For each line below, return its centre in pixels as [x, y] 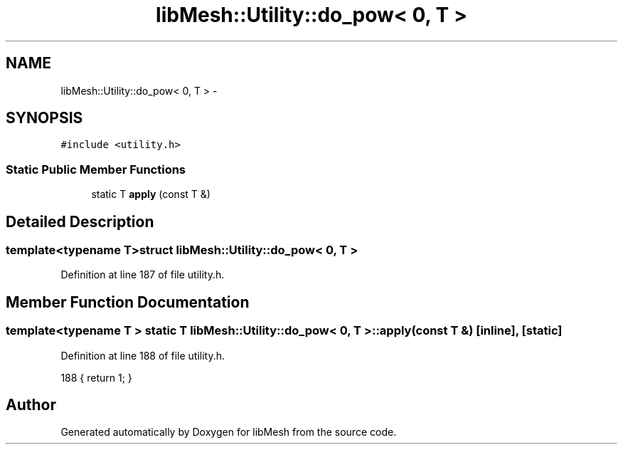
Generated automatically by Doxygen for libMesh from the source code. [229, 432]
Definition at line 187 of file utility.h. [143, 275]
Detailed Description [80, 221]
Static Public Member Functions [96, 169]
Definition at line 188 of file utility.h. [143, 355]
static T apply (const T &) [151, 194]
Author [31, 405]
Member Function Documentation [128, 302]
